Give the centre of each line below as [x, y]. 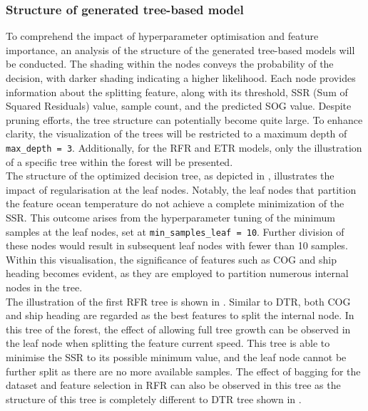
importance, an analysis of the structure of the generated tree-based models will [180, 50]
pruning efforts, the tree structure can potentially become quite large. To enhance [184, 119]
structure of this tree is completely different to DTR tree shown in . [154, 399]
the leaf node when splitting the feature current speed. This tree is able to [168, 343]
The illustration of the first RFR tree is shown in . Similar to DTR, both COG [178, 301]
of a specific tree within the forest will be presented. [119, 161]
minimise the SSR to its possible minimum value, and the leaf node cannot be [176, 357]
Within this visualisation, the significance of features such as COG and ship [171, 259]
